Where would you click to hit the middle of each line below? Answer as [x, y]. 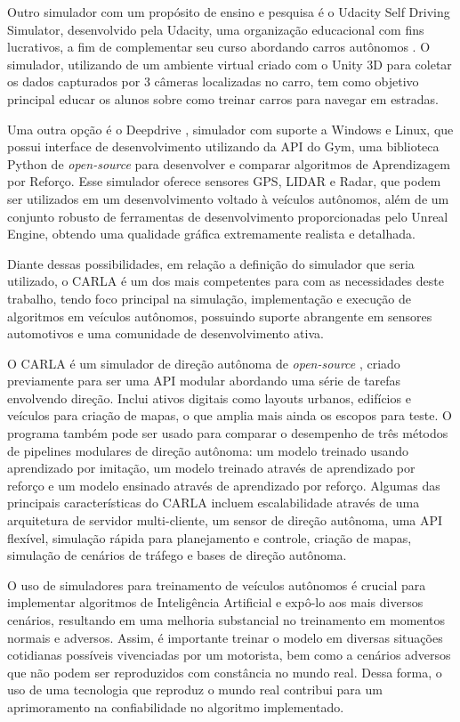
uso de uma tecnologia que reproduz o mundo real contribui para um [195, 690]
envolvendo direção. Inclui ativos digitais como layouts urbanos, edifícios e [209, 398]
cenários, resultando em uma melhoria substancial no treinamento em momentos [226, 620]
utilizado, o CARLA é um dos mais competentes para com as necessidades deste [226, 281]
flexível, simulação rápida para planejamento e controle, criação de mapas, [210, 537]
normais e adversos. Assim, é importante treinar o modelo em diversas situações [225, 637]
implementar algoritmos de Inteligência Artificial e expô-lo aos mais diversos [215, 602]
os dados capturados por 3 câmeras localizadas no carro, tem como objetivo [213, 81]
